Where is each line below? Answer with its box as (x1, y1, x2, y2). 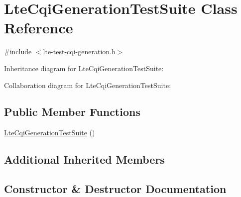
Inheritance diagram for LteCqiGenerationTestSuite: (4, 63, 164, 73)
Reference (4, 17, 73, 38)
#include (4, 46, 32, 57)
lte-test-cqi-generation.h (43, 46, 116, 57)
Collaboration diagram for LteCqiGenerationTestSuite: (4, 80, 171, 90)
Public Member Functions (4, 104, 140, 119)
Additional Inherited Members (4, 152, 165, 167)
